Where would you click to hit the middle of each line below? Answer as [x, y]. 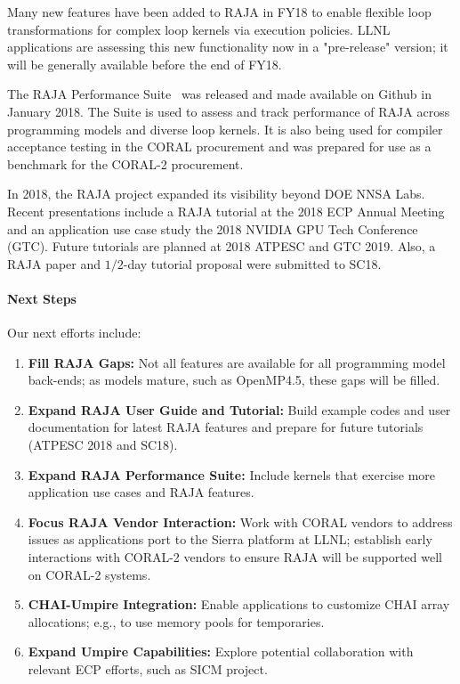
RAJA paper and [54, 263]
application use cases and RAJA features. [141, 492]
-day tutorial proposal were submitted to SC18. [252, 263]
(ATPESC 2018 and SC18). [103, 445]
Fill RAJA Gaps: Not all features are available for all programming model [237, 362]
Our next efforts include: [74, 333]
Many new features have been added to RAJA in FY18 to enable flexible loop [219, 12]
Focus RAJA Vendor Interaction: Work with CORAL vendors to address [240, 521]
